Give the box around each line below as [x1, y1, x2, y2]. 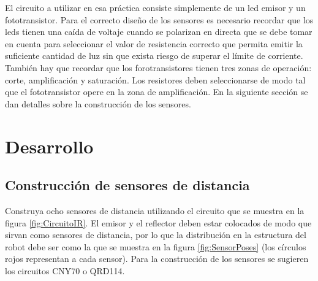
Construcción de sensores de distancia [5, 175, 250, 194]
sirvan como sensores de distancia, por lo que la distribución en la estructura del [5, 228, 306, 241]
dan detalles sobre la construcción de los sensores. [5, 97, 191, 110]
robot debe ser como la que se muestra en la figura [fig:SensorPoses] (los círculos [5, 240, 306, 253]
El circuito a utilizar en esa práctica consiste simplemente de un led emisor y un [5, 1, 306, 13]
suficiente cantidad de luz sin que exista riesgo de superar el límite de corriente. [5, 49, 303, 62]
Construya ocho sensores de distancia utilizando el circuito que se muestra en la [5, 204, 305, 217]
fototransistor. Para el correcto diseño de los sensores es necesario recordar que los [5, 13, 314, 26]
